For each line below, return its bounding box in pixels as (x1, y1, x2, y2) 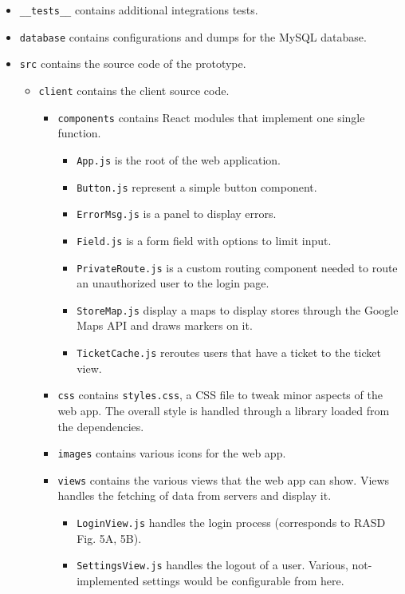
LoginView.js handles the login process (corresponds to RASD (77, 514, 386, 530)
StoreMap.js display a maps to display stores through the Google (77, 301, 399, 318)
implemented (77, 572, 140, 588)
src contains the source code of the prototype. (19, 55, 246, 72)
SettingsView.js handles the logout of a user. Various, (77, 556, 348, 573)
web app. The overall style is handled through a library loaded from (57, 402, 390, 418)
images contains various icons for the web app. (57, 445, 286, 461)
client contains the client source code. (38, 81, 230, 98)
